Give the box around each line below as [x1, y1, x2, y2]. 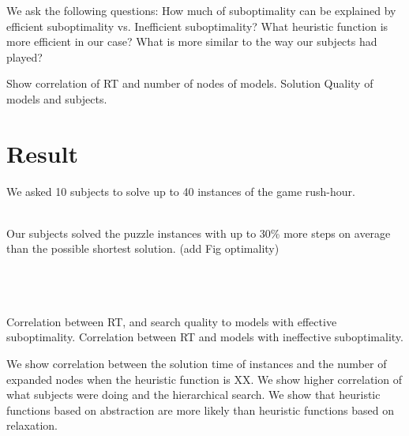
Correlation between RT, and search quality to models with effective [6, 313, 337, 329]
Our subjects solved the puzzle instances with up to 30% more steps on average [6, 224, 391, 241]
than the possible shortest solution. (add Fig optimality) [6, 240, 280, 257]
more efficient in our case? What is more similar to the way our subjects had [6, 33, 377, 50]
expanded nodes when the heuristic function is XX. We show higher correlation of [6, 370, 402, 387]
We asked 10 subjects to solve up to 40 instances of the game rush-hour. [6, 182, 355, 199]
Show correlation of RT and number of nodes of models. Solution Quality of [6, 75, 373, 92]
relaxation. [6, 417, 58, 434]
